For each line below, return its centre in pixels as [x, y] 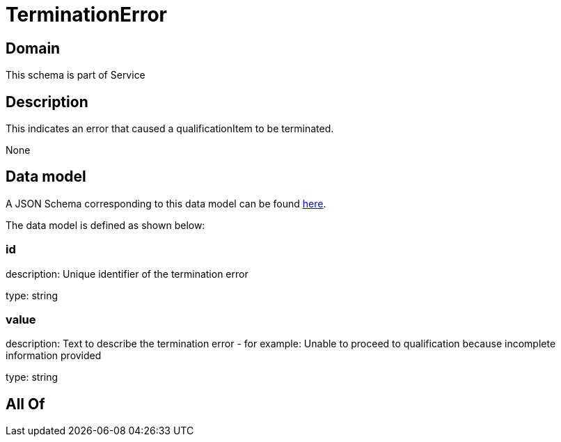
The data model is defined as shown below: [105, 225]
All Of [25, 404]
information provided [54, 356]
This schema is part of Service [76, 75]
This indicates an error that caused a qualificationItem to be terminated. [170, 129]
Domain [33, 48]
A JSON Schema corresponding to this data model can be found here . [166, 203]
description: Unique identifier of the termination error [127, 274]
